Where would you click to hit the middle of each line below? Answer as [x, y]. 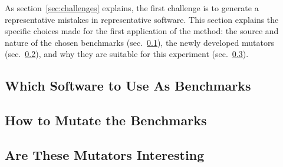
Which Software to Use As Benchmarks [128, 86]
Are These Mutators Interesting [105, 154]
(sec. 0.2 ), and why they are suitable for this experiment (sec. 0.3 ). [127, 54]
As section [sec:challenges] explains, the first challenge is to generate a [132, 8]
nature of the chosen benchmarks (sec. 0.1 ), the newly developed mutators [139, 42]
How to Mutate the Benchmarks [106, 120]
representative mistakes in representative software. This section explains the [142, 19]
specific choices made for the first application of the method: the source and [142, 31]
